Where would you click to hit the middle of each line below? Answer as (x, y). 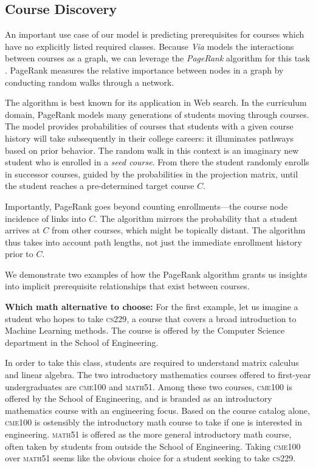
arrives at (22, 230)
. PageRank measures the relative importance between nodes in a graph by (144, 70)
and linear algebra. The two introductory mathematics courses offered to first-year (158, 375)
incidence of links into (46, 218)
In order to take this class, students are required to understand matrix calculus (152, 363)
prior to (19, 254)
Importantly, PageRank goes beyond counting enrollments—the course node (146, 206)
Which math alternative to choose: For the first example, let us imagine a (152, 307)
